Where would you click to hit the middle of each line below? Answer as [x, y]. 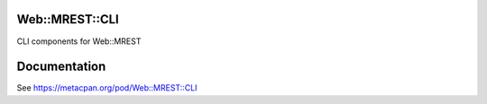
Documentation [61, 67]
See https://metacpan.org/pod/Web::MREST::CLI [107, 88]
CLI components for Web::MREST [79, 41]
